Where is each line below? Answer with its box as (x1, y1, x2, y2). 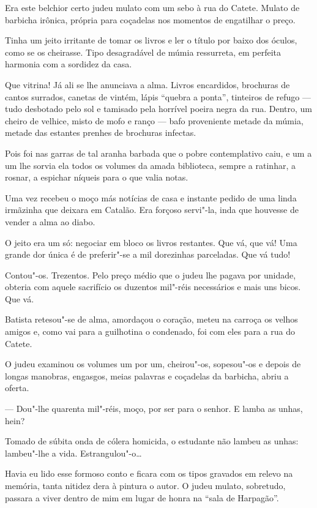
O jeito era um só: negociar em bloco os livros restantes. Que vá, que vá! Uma (5, 236, 297, 248)
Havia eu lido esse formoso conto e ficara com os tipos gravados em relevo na (5, 467, 293, 480)
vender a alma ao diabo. (5, 215, 95, 228)
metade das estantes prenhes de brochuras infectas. (5, 126, 196, 139)
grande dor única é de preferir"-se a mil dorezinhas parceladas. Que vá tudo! (5, 248, 291, 261)
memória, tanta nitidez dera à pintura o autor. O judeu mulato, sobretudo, (5, 479, 286, 491)
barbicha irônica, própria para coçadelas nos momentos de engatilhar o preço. (5, 13, 296, 26)
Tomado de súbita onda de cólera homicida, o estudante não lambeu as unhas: (5, 435, 299, 447)
